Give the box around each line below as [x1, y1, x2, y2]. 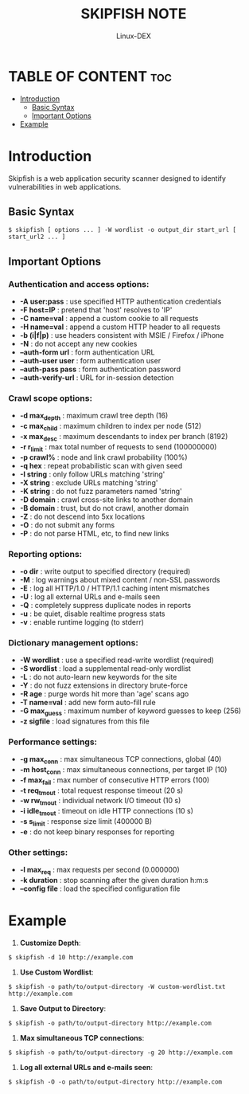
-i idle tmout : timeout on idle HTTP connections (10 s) [19, 806, 193, 818]
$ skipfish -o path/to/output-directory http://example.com [8, 1019, 212, 1027]
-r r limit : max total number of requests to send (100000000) [19, 441, 217, 453]
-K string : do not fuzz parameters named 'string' [19, 486, 183, 496]
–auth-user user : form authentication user [19, 356, 161, 366]
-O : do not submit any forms [19, 520, 115, 530]
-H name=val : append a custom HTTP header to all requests [19, 322, 221, 331]
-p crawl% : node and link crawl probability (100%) [19, 452, 189, 462]
